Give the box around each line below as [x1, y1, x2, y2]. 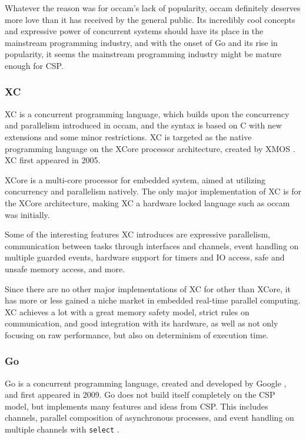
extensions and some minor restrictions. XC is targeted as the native [5, 130, 252, 143]
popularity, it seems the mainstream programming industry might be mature [5, 48, 281, 60]
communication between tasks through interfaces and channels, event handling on [5, 239, 299, 252]
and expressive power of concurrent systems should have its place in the [5, 25, 264, 37]
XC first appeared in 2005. [5, 154, 101, 166]
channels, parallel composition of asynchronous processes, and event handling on [5, 411, 294, 424]
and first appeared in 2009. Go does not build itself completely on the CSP [5, 388, 275, 401]
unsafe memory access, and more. [5, 262, 125, 275]
